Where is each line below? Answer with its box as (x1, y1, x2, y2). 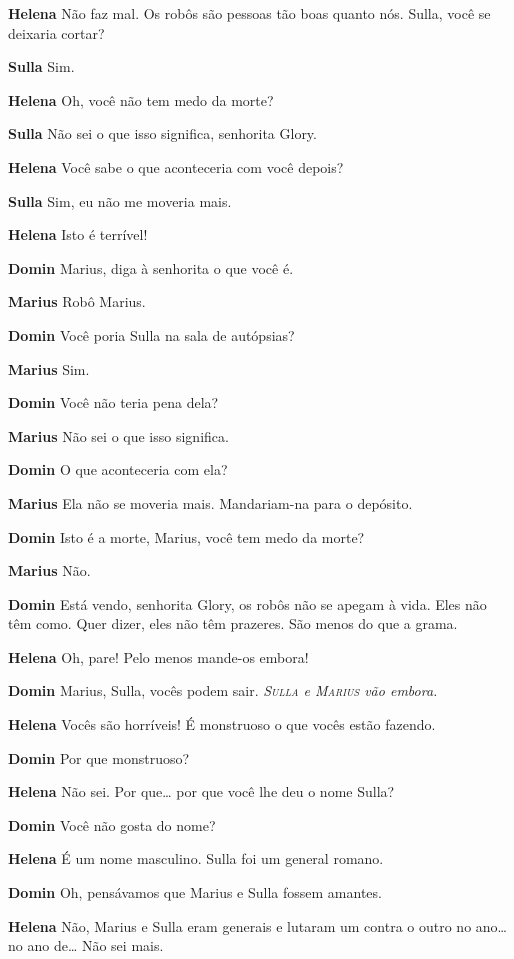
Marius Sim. (8, 358, 90, 379)
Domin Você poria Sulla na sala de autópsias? (8, 324, 295, 345)
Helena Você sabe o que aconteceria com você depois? (8, 156, 344, 177)
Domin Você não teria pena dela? (8, 392, 219, 413)
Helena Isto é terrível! (8, 224, 148, 245)
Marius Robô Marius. (8, 291, 146, 312)
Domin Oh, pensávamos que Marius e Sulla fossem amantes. (8, 882, 382, 903)
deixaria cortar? (8, 22, 105, 43)
